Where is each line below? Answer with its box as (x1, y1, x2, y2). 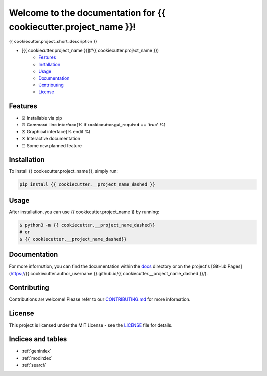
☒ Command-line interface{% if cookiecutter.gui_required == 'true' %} (21, 122, 166, 128)
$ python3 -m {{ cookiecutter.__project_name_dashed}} (19, 222, 155, 228)
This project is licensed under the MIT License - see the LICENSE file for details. (9, 322, 173, 328)
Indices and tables (9, 335, 67, 343)
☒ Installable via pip (21, 115, 62, 121)
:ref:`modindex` (21, 355, 53, 361)
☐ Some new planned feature (21, 142, 82, 148)
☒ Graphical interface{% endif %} (21, 128, 91, 134)
